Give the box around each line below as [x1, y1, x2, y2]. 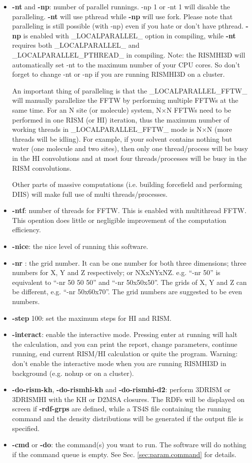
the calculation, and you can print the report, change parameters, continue [12, 339, 238, 349]
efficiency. [12, 224, 41, 235]
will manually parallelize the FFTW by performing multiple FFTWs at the [12, 95, 238, 105]
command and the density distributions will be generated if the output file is [12, 413, 244, 423]
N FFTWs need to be [166, 104, 231, 115]
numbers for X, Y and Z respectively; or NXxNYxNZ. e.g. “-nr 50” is [12, 267, 220, 278]
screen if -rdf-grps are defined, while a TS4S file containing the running [12, 403, 231, 414]
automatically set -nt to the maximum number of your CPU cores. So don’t [12, 59, 240, 69]
